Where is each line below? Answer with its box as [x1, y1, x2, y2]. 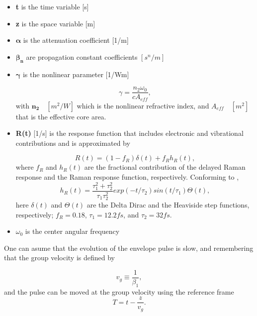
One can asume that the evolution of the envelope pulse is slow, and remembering [4, 242, 254, 253]
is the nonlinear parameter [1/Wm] [22, 69, 129, 79]
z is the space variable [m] [15, 18, 95, 28]
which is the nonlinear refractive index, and [77, 100, 209, 110]
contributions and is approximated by [15, 137, 130, 148]
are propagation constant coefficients [26, 51, 138, 62]
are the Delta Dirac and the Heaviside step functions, [86, 200, 250, 210]
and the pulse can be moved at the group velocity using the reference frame [4, 286, 234, 297]
